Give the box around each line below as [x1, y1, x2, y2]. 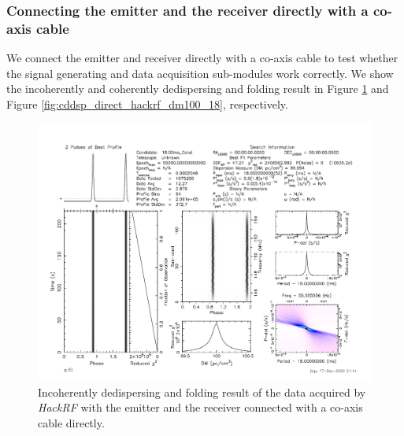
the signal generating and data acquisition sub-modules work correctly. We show [6, 65, 394, 81]
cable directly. [38, 414, 105, 430]
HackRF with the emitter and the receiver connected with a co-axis [38, 399, 363, 416]
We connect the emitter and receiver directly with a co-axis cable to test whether [6, 50, 398, 66]
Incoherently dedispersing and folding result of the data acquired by [38, 383, 366, 400]
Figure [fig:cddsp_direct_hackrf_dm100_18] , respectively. [6, 95, 288, 112]
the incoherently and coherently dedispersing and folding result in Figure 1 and [6, 80, 389, 97]
